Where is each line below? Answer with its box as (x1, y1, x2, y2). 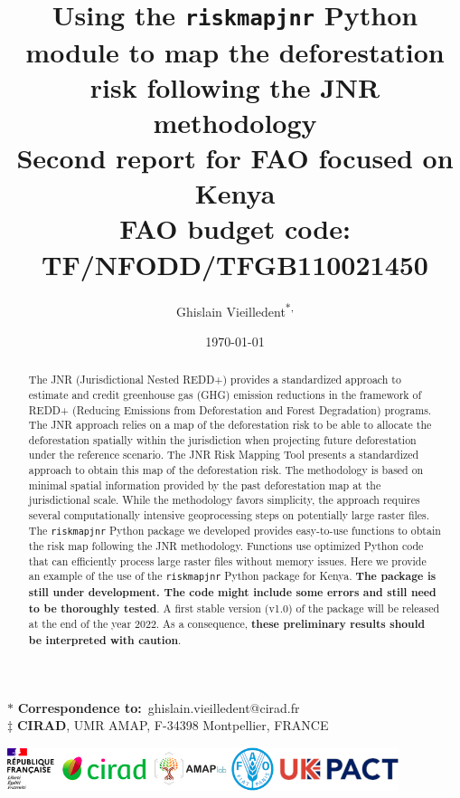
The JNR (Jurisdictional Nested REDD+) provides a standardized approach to (28, 372, 401, 387)
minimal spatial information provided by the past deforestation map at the (28, 477, 381, 492)
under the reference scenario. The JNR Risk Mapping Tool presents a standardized (28, 447, 419, 462)
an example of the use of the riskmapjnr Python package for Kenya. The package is (28, 568, 437, 584)
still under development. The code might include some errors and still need (28, 584, 437, 600)
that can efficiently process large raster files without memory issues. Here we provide (28, 553, 427, 568)
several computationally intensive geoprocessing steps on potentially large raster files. (28, 508, 430, 523)
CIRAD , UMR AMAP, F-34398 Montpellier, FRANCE (16, 716, 329, 735)
